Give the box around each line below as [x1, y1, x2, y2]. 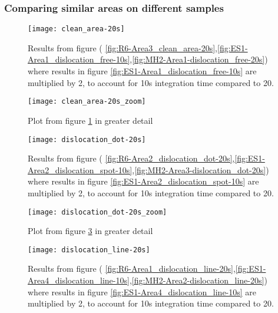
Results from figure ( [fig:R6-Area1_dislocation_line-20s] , [28, 262, 236, 275]
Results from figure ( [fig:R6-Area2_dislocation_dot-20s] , [28, 152, 235, 164]
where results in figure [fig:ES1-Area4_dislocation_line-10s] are [28, 285, 257, 298]
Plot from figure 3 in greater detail [28, 225, 153, 237]
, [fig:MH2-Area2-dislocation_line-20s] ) [129, 274, 267, 286]
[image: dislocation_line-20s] [28, 245, 150, 254]
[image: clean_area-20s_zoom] [28, 97, 146, 106]
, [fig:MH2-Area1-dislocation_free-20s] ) [130, 53, 268, 65]
